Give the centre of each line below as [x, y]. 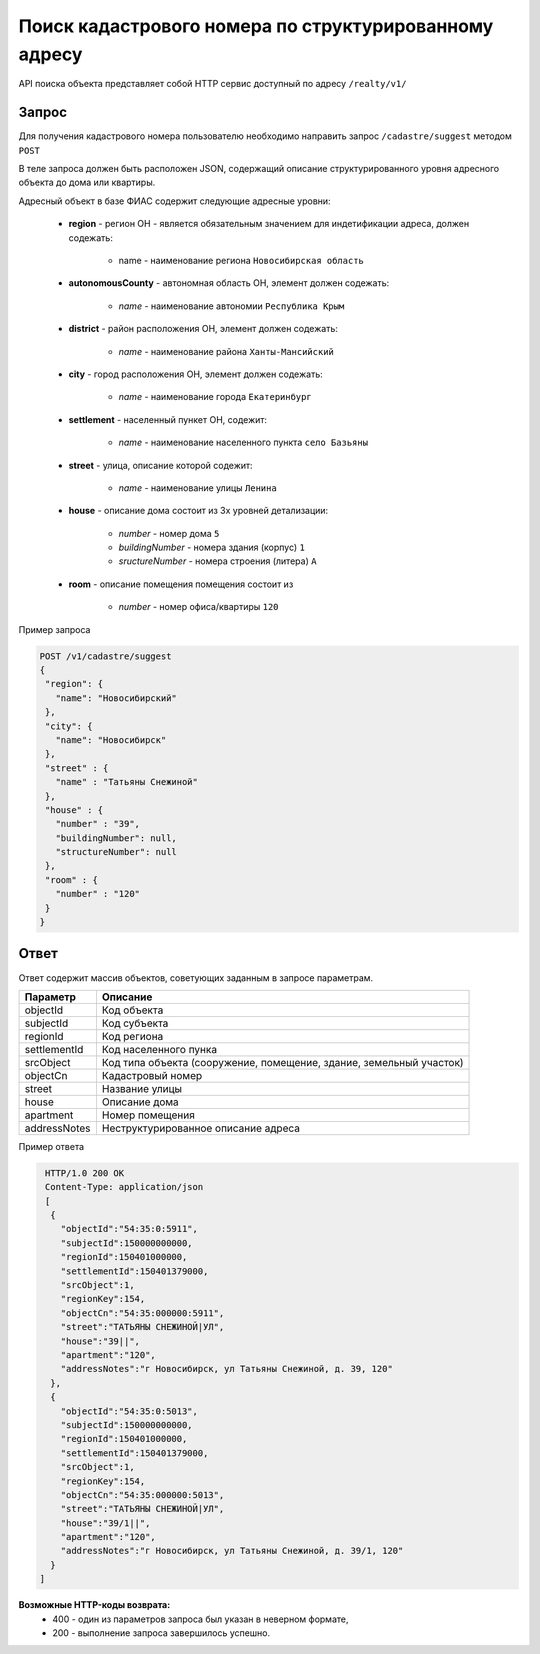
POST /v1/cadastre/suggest [105, 656]
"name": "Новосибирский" [116, 698]
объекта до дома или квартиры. [87, 182]
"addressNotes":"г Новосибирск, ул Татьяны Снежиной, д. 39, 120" [227, 1369]
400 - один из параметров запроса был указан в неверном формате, [200, 1619]
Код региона [132, 1036]
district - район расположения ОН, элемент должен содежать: [203, 329]
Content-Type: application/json [124, 1187]
